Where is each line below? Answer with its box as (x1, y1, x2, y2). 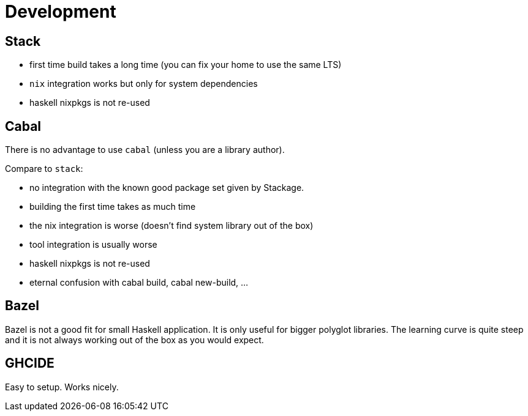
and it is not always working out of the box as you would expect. (5, 334, 264, 345)
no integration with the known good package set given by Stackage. (29, 182, 304, 193)
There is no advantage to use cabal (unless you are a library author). (5, 144, 285, 155)
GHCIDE (5, 355, 55, 371)
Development (5, 1, 116, 22)
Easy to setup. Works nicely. (5, 381, 119, 392)
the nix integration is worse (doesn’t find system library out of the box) (29, 220, 314, 231)
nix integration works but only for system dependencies (29, 78, 258, 89)
